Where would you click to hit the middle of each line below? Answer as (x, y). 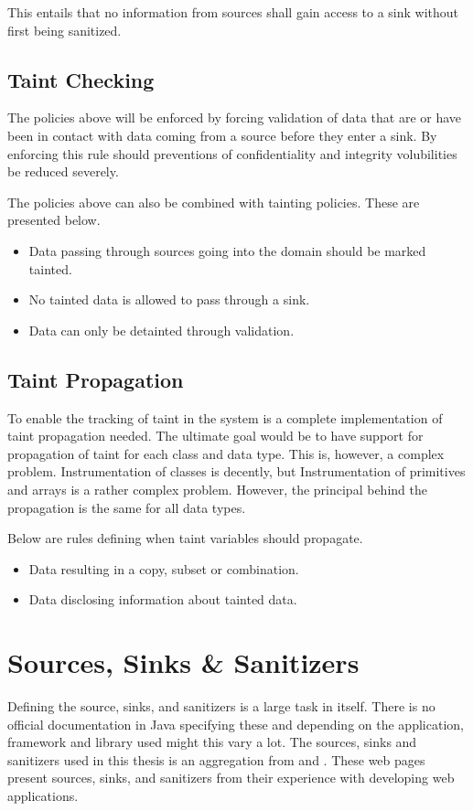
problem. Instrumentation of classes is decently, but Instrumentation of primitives (236, 471)
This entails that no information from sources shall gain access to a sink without (233, 12)
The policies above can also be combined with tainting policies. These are (214, 202)
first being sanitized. (64, 30)
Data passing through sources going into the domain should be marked (227, 250)
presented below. (54, 220)
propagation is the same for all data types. (127, 507)
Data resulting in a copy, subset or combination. (164, 568)
